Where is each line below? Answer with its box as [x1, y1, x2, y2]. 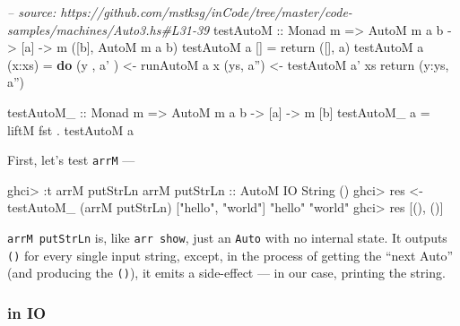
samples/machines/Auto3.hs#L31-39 [7, 20, 210, 39]
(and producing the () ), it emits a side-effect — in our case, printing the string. [7, 263, 446, 282]
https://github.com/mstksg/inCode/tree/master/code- [60, 3, 352, 21]
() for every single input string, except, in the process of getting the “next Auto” [7, 245, 454, 264]
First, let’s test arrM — [7, 150, 135, 169]
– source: [7, 3, 56, 21]
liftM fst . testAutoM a [7, 120, 134, 139]
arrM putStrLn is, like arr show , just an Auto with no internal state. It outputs [7, 228, 447, 246]
